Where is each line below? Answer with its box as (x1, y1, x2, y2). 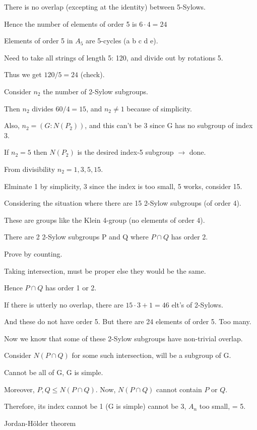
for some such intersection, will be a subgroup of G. (72, 350, 231, 360)
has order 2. (171, 231, 208, 242)
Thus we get (4, 69, 42, 80)
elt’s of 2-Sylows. (171, 299, 223, 310)
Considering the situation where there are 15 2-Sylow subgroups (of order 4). (4, 198, 241, 208)
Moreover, (4, 384, 35, 394)
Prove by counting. (4, 248, 62, 259)
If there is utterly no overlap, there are (4, 299, 123, 310)
